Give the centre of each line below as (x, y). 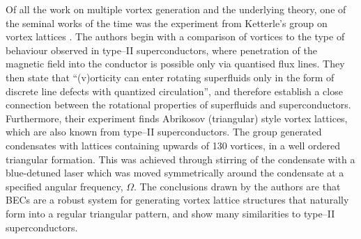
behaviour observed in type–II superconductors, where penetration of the (161, 50)
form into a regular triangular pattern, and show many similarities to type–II (170, 213)
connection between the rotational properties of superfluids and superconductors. (178, 105)
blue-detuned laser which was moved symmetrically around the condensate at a (175, 173)
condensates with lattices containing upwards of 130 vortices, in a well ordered (173, 145)
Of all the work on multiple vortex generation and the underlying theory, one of (176, 9)
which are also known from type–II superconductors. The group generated (164, 132)
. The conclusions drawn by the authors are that (237, 186)
